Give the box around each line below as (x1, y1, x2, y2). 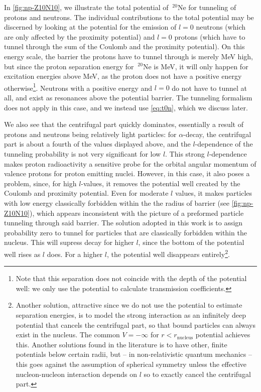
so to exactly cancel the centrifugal (144, 368, 251, 379)
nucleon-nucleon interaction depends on (16, 368, 138, 379)
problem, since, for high (4, 178, 77, 188)
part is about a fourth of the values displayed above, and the (4, 139, 191, 149)
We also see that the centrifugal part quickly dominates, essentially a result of (4, 119, 243, 129)
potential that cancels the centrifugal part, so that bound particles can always (16, 319, 256, 330)
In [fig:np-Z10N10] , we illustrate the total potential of (4, 2, 169, 12)
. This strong (165, 148, 205, 159)
